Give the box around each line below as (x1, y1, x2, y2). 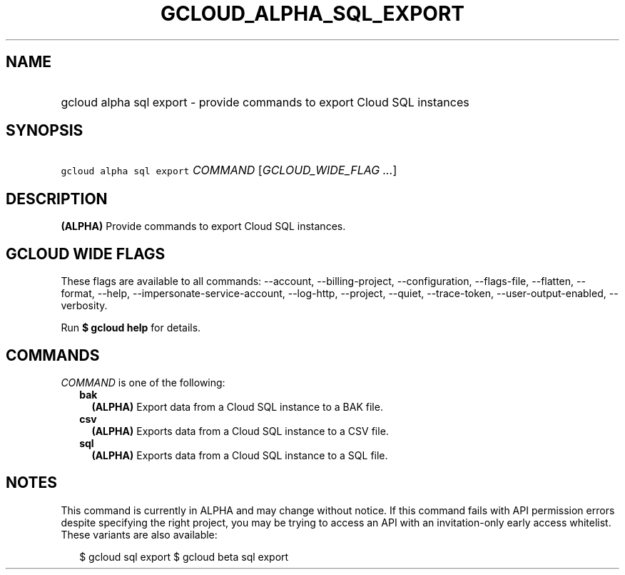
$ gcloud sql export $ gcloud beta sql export (79, 550, 289, 563)
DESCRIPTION (6, 189, 108, 208)
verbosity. (61, 299, 108, 312)
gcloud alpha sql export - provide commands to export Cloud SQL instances (61, 94, 469, 109)
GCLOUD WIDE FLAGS (6, 244, 166, 263)
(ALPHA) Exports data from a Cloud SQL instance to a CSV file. (91, 424, 389, 437)
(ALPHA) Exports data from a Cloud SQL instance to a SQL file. (91, 449, 388, 461)
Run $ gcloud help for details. (61, 321, 201, 334)
